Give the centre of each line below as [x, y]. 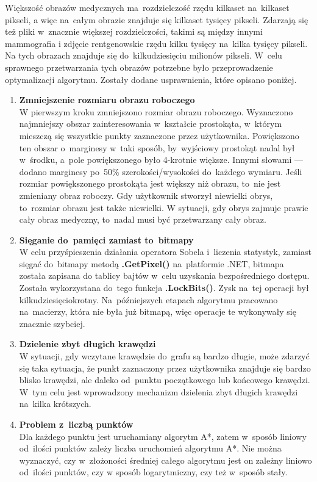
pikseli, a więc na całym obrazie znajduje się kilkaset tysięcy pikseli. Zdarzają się [157, 19]
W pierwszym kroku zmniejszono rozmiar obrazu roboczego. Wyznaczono [156, 111]
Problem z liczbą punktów [76, 424]
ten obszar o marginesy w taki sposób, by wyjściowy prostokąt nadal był [157, 147]
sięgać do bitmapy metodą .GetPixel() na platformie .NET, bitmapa [151, 263]
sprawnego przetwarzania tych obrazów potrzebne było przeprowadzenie [139, 67]
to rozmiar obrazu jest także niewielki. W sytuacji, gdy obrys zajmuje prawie [164, 207]
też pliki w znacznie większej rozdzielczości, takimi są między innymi [134, 31]
